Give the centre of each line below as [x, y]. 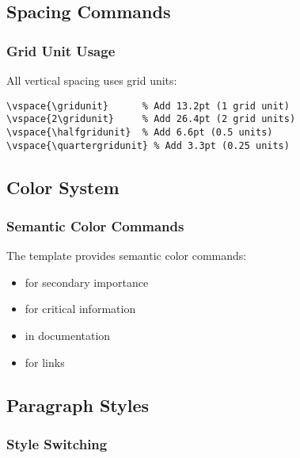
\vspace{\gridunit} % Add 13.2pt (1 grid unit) [148, 106]
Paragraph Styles [78, 405]
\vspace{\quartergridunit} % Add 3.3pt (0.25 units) [148, 145]
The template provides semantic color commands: [127, 256]
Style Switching [57, 443]
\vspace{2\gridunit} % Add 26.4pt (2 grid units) [151, 119]
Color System [63, 187]
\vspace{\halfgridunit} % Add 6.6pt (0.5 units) [140, 132]
